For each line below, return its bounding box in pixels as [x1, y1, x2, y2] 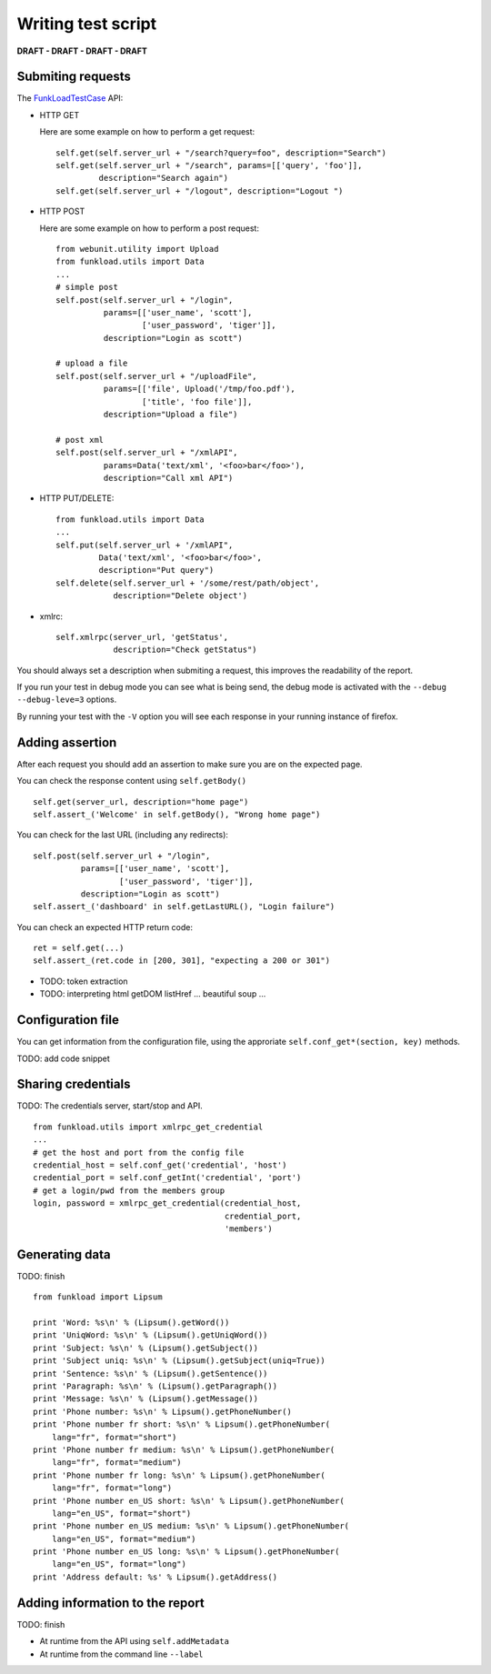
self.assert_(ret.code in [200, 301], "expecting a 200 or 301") [33, 956, 331, 966]
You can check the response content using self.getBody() [16, 776, 247, 787]
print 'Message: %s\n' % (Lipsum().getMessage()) [33, 1394, 259, 1404]
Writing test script [16, 14, 157, 34]
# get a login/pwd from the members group [33, 1185, 225, 1196]
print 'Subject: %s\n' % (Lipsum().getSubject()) [33, 1342, 259, 1353]
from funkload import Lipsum [33, 1292, 163, 1302]
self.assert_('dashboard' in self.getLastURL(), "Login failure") [33, 901, 336, 912]
